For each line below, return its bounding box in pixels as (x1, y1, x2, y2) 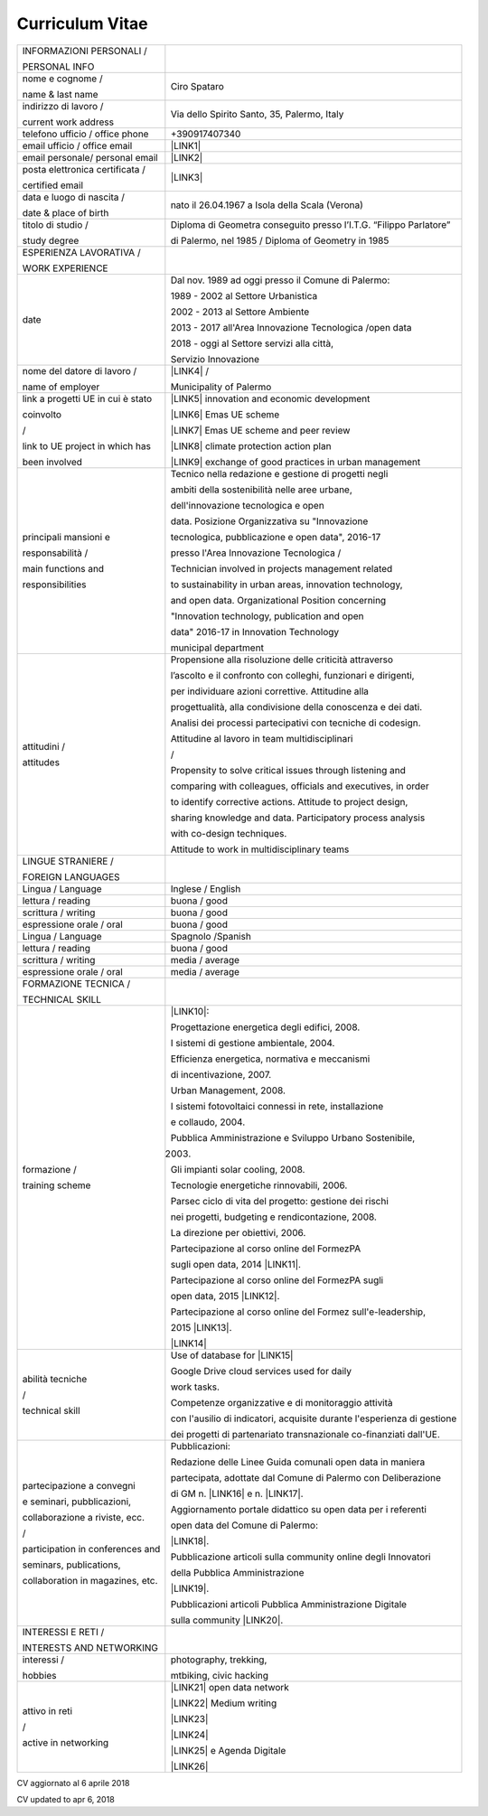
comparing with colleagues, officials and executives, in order (170, 780, 429, 792)
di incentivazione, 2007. (170, 1068, 272, 1081)
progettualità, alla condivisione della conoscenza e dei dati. (170, 700, 423, 713)
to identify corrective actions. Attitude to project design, (170, 795, 408, 808)
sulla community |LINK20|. (170, 1614, 284, 1626)
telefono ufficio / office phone (22, 127, 149, 140)
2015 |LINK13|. (170, 1321, 232, 1334)
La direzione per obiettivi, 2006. (170, 1226, 306, 1239)
